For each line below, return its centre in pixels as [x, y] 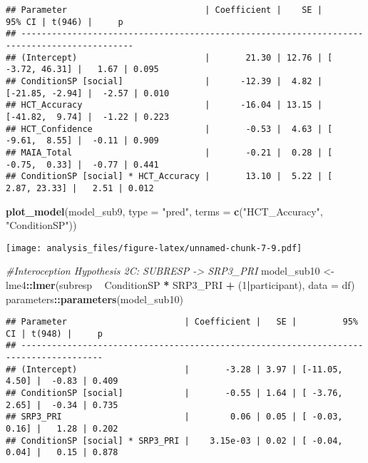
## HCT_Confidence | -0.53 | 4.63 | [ [169, 129]
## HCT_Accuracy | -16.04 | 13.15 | [164, 105]
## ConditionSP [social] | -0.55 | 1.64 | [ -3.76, [174, 393]
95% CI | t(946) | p [65, 22]
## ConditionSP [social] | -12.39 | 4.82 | [164, 81]
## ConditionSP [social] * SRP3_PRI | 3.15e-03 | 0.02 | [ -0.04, [174, 441]
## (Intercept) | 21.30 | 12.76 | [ [169, 57]
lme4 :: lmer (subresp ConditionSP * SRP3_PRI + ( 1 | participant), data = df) [180, 284]
